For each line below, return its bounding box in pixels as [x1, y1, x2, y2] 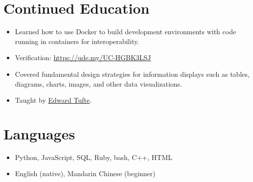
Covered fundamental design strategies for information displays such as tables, [15, 68, 250, 79]
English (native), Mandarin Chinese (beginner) [15, 168, 156, 179]
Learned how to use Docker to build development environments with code [15, 26, 236, 37]
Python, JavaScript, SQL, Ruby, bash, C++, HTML [15, 152, 172, 162]
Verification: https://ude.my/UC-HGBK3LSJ [15, 52, 151, 63]
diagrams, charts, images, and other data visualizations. [15, 78, 182, 89]
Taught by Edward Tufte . [15, 95, 92, 105]
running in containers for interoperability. [15, 36, 139, 46]
